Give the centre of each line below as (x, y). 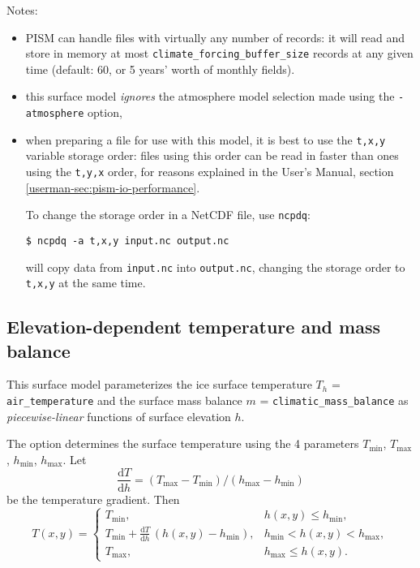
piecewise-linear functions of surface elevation (119, 416)
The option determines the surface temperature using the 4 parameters (183, 443)
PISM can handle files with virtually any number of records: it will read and (215, 37)
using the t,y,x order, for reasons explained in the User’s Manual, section (210, 171)
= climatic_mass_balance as (334, 400)
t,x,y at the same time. (86, 283)
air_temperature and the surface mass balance (124, 400)
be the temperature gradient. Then (93, 499)
